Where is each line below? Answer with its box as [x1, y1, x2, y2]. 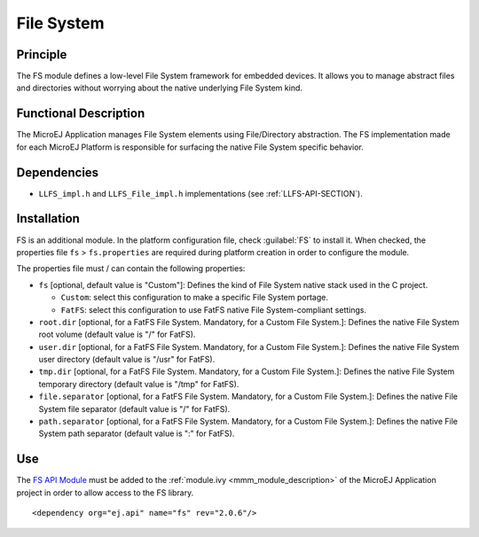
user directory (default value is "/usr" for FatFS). [38, 354, 216, 365]
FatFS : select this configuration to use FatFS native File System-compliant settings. [60, 304, 367, 315]
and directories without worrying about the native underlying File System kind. [16, 82, 303, 93]
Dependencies [16, 165, 99, 180]
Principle [16, 47, 67, 62]
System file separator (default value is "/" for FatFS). [38, 403, 231, 414]
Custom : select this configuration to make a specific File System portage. [60, 292, 328, 303]
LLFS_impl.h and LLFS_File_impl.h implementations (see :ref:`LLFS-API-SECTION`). [38, 188, 363, 198]
